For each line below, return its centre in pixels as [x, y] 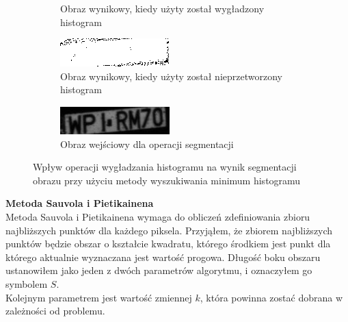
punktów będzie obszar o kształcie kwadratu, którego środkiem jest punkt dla [168, 244]
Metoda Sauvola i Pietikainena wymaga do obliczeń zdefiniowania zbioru [158, 216]
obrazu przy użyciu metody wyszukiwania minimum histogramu [167, 180]
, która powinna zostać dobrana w [271, 297]
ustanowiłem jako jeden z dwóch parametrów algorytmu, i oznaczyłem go [159, 270]
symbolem [27, 283]
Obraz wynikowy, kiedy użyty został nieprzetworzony [171, 76]
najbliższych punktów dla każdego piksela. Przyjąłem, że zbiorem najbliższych [169, 230]
